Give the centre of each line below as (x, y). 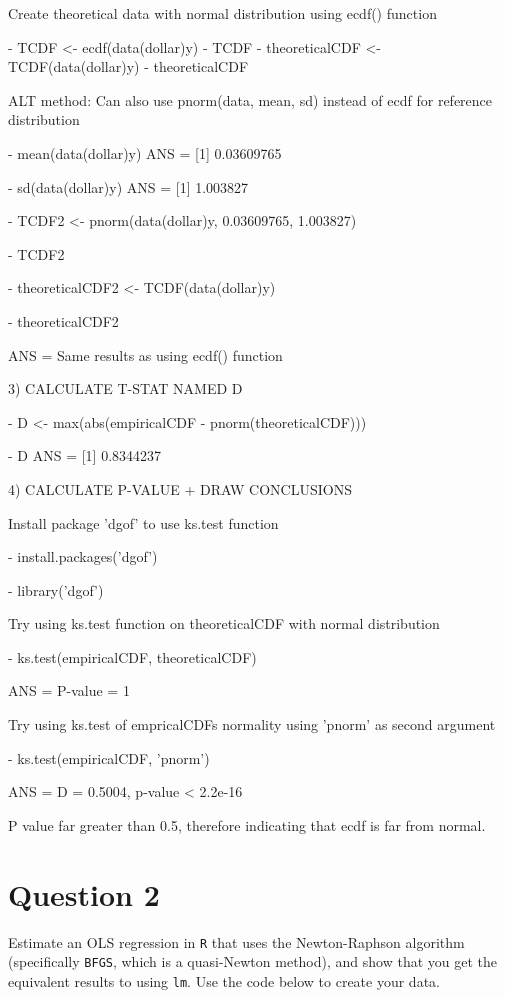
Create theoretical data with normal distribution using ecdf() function (222, 13)
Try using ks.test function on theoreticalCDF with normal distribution (224, 623)
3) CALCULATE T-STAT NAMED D (125, 388)
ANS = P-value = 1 (69, 690)
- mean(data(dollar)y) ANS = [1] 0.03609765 (145, 152)
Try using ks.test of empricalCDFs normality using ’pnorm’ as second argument (252, 724)
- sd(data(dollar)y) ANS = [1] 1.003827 (128, 186)
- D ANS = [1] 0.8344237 (85, 455)
